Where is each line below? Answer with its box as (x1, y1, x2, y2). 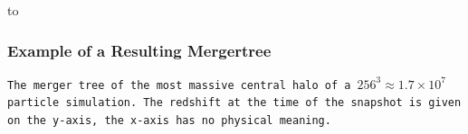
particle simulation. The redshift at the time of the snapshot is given (7, 96, 462, 110)
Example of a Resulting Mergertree (7, 39, 272, 61)
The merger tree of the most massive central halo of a (7, 78, 351, 92)
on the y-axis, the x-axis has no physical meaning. (7, 114, 331, 128)
